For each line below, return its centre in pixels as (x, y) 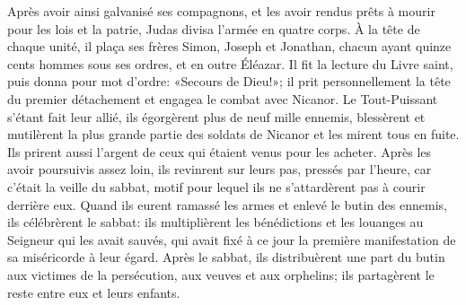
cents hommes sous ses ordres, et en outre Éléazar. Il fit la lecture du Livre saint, (230, 63)
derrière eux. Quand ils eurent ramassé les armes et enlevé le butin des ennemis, (227, 204)
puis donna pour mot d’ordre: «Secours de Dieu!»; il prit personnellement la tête (229, 81)
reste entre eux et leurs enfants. (94, 292)
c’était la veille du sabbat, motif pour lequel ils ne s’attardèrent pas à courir (216, 186)
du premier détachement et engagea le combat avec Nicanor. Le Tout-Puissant (223, 98)
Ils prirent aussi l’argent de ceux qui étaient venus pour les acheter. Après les (220, 151)
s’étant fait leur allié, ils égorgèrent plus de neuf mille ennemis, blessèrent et (216, 116)
